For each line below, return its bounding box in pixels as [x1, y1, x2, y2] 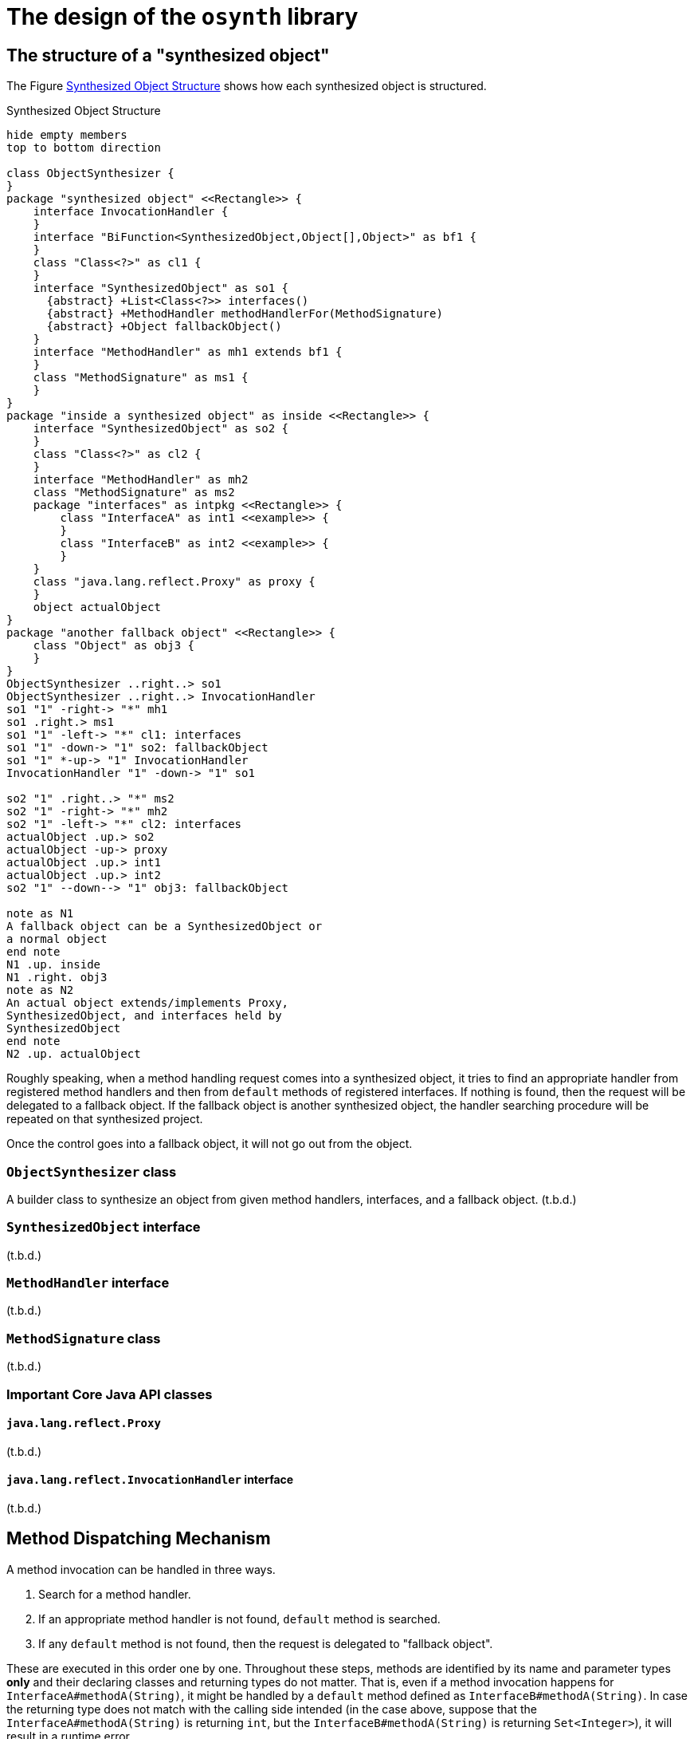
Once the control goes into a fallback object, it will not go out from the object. [6, 1137, 413, 1151]
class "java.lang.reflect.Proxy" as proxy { [33, 575, 316, 589]
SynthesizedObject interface [6, 1219, 201, 1236]
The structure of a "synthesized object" [6, 45, 330, 65]
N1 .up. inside [6, 958, 101, 972]
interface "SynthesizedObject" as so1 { [33, 282, 289, 295]
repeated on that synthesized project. [6, 1112, 203, 1126]
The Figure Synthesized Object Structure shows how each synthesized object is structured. [6, 79, 487, 93]
